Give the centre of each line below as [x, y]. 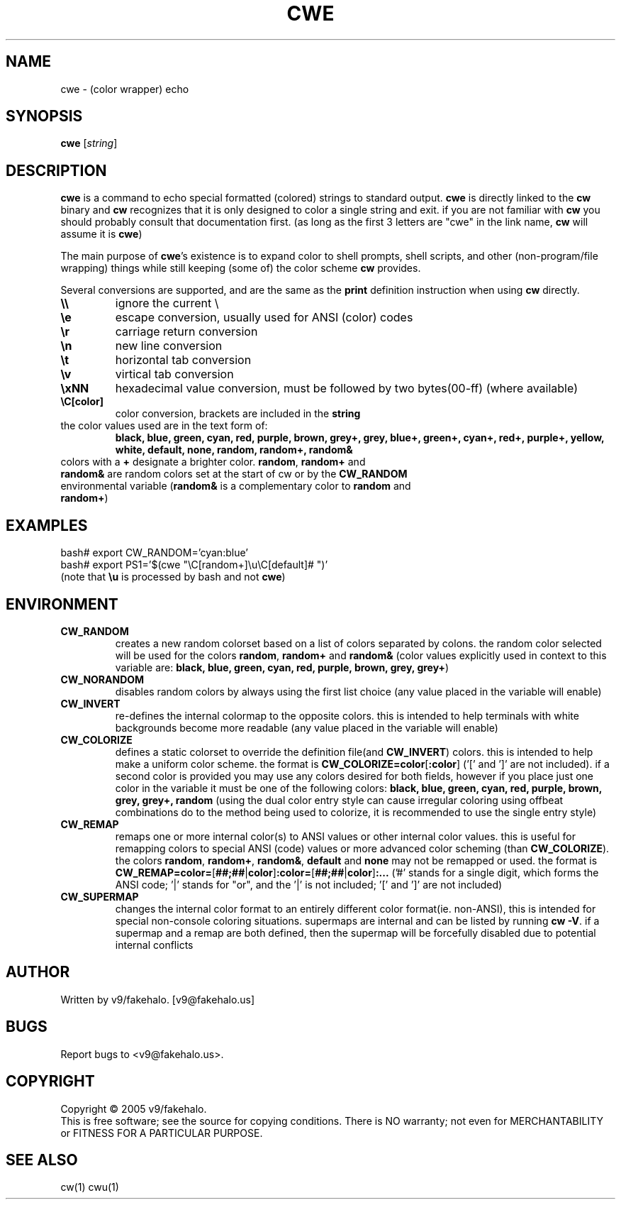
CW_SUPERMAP [100, 896]
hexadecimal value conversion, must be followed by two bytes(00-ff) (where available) [346, 389]
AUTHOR [38, 972]
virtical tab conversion [174, 374]
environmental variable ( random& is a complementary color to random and [236, 486]
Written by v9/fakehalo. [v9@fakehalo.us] [158, 999]
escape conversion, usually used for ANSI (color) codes [264, 318]
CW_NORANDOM [102, 679]
